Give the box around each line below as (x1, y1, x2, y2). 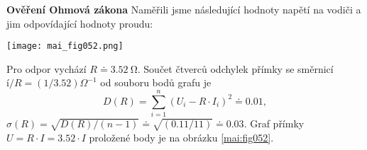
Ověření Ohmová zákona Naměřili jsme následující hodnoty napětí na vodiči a (6, 2, 361, 16)
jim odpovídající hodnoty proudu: (6, 16, 153, 30)
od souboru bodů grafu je (100, 75, 212, 90)
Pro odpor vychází (6, 61, 87, 76)
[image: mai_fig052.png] (6, 41, 124, 52)
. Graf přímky (243, 116, 305, 131)
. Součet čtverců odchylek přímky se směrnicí (137, 61, 334, 76)
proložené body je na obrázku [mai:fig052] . (89, 129, 274, 144)
